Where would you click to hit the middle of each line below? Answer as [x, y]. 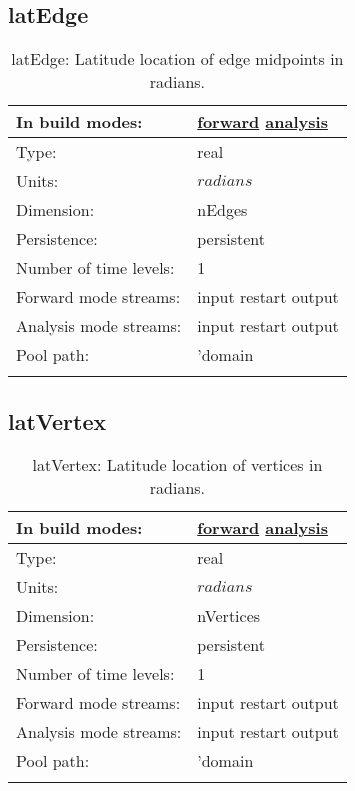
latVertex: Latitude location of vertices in [177, 465]
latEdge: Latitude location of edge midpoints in [177, 59]
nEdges [222, 210]
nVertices [229, 616]
